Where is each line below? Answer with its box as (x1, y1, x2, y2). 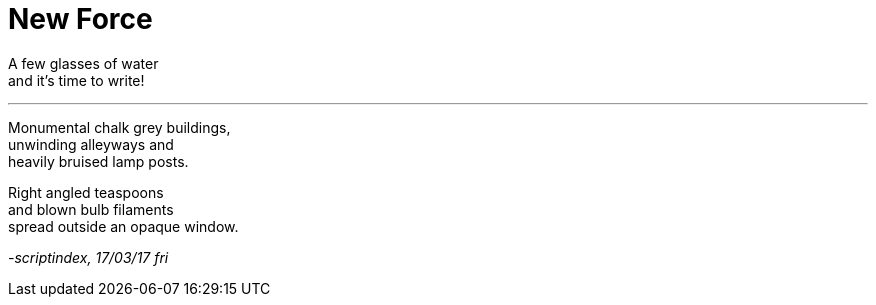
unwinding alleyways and (8, 135, 174, 153)
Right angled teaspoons (8, 183, 164, 201)
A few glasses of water (8, 54, 159, 72)
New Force (8, 2, 153, 36)
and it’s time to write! (8, 71, 145, 89)
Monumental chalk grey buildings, (8, 118, 231, 136)
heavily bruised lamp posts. (8, 152, 189, 170)
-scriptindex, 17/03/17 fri (8, 248, 169, 266)
